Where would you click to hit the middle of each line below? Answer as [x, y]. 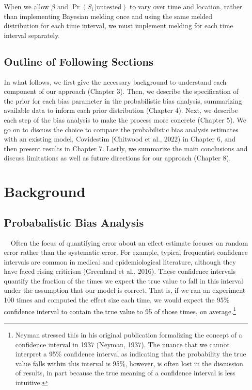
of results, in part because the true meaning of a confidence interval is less [125, 373]
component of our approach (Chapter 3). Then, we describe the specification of [121, 91]
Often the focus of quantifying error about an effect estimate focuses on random [129, 242]
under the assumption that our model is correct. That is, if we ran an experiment [125, 290]
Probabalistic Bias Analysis [74, 222]
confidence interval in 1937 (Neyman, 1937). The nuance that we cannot [122, 344]
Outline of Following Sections [79, 61]
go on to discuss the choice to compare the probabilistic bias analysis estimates [121, 129]
